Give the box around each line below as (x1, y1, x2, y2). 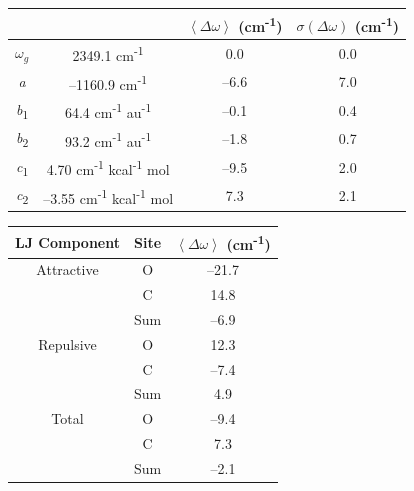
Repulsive (38, 333, 97, 354)
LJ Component (15, 231, 120, 252)
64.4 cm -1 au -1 (64, 99, 152, 122)
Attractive (36, 259, 99, 280)
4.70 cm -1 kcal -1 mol (46, 156, 170, 179)
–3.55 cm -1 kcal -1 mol (43, 184, 174, 208)
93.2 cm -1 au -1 (64, 127, 152, 151)
